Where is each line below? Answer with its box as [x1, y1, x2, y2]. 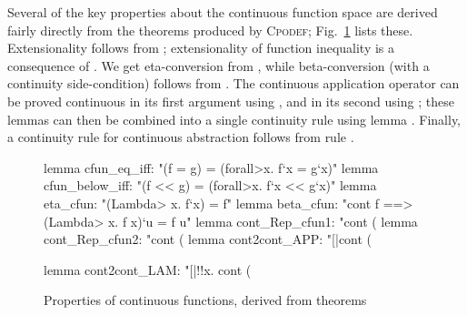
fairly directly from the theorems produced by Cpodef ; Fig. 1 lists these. [7, 20, 413, 39]
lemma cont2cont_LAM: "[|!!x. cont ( [44, 259, 252, 279]
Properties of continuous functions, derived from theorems [44, 290, 367, 310]
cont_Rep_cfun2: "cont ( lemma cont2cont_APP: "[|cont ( [44, 229, 373, 249]
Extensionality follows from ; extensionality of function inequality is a [7, 38, 395, 57]
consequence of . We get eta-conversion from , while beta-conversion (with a [7, 56, 430, 75]
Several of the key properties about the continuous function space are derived [7, 3, 438, 21]
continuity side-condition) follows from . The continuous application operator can [7, 74, 460, 93]
